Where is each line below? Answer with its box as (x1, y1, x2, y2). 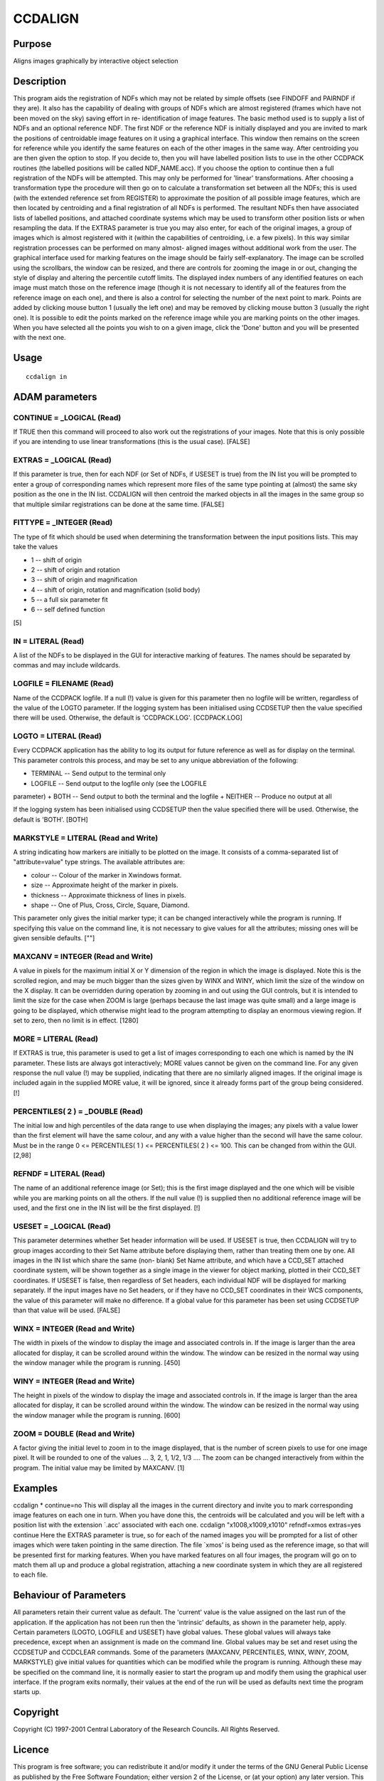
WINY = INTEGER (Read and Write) (13, 1376, 135, 1386)
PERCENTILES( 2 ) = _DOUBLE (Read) (13, 1106, 144, 1116)
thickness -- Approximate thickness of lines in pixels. (31, 890, 186, 899)
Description (13, 75, 67, 87)
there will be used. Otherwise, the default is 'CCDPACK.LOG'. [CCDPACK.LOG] (13, 713, 243, 722)
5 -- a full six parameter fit (31, 596, 108, 604)
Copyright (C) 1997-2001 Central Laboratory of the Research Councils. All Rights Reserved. (13, 1725, 280, 1734)
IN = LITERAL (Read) (13, 636, 85, 646)
